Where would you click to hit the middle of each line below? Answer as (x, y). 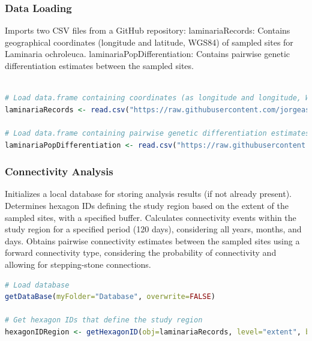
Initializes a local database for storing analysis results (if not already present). (148, 194)
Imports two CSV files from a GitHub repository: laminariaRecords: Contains (148, 30)
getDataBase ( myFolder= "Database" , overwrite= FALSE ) (110, 297)
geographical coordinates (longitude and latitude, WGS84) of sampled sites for (149, 42)
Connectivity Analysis (59, 171)
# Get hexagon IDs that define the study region (104, 320)
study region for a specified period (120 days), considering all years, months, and (153, 229)
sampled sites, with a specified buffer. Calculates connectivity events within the (151, 217)
